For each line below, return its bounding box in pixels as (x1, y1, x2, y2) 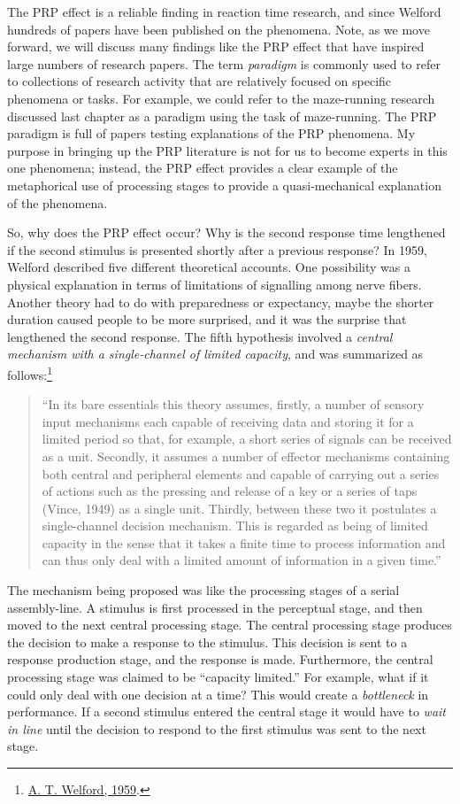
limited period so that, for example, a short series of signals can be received (42, 429, 452, 448)
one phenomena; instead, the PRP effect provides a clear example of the (7, 158, 398, 177)
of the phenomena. (7, 193, 108, 212)
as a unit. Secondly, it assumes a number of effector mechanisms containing (42, 446, 450, 465)
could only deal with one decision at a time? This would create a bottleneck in (7, 684, 429, 703)
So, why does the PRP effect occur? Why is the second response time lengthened (7, 223, 446, 242)
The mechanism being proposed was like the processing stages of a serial (7, 581, 400, 599)
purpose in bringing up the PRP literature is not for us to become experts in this (7, 141, 448, 159)
